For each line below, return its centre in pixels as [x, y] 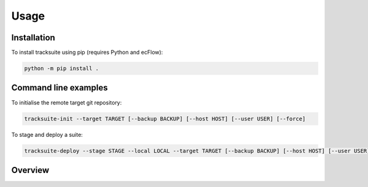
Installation [33, 38]
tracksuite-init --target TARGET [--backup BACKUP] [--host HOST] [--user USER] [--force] [165, 119]
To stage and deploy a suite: [47, 134]
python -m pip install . [62, 68]
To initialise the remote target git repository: [67, 102]
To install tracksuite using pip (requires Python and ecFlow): [87, 53]
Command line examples [59, 88]
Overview [30, 170]
